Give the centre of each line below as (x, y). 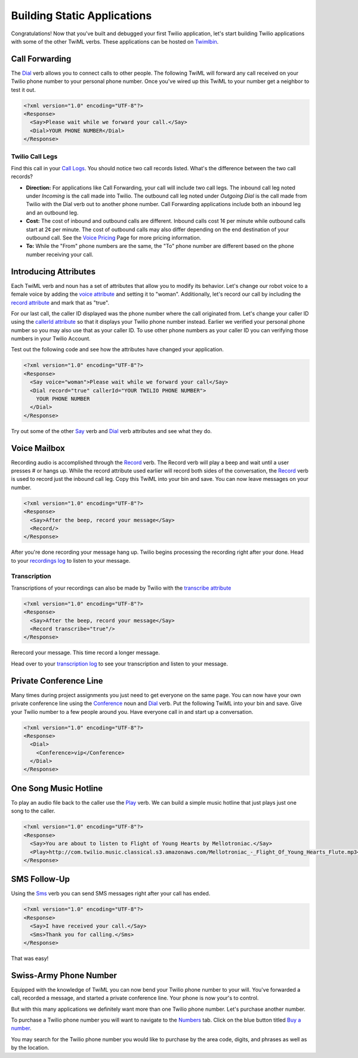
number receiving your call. (60, 254)
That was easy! (30, 958)
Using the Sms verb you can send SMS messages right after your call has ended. (111, 894)
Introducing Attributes (53, 272)
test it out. (23, 90)
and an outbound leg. (52, 213)
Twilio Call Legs (34, 157)
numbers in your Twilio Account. (51, 339)
